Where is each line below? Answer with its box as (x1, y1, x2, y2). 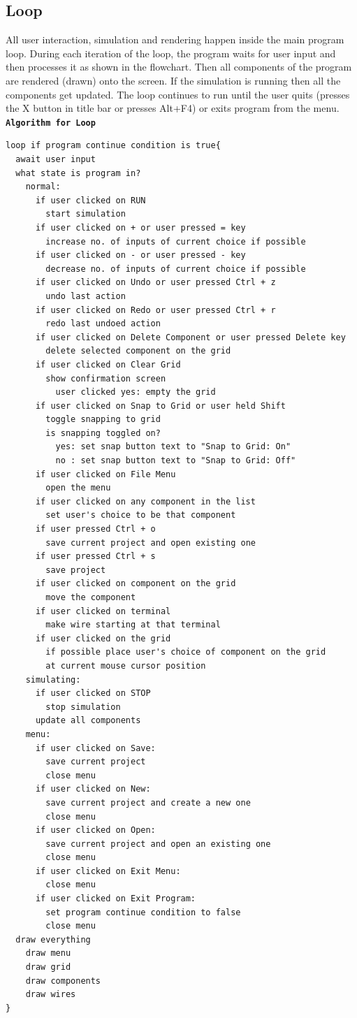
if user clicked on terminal (35, 606, 171, 616)
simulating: (25, 674, 81, 685)
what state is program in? (15, 168, 141, 178)
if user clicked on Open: (35, 825, 156, 836)
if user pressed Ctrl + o (35, 524, 156, 535)
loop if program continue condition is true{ (6, 140, 221, 151)
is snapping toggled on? (45, 428, 161, 438)
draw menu (25, 948, 71, 959)
